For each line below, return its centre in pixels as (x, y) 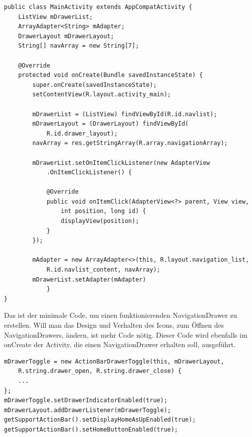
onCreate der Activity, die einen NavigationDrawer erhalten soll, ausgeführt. (120, 344)
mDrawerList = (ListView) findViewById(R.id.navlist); (125, 114)
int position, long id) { (103, 211)
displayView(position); (100, 221)
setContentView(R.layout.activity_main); (102, 95)
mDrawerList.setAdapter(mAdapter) (89, 279)
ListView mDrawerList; (55, 17)
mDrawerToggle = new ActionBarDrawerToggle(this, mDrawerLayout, (114, 361)
